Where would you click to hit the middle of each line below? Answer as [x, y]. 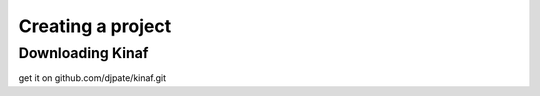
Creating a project [95, 26]
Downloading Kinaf [83, 53]
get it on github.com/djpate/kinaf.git [92, 78]
